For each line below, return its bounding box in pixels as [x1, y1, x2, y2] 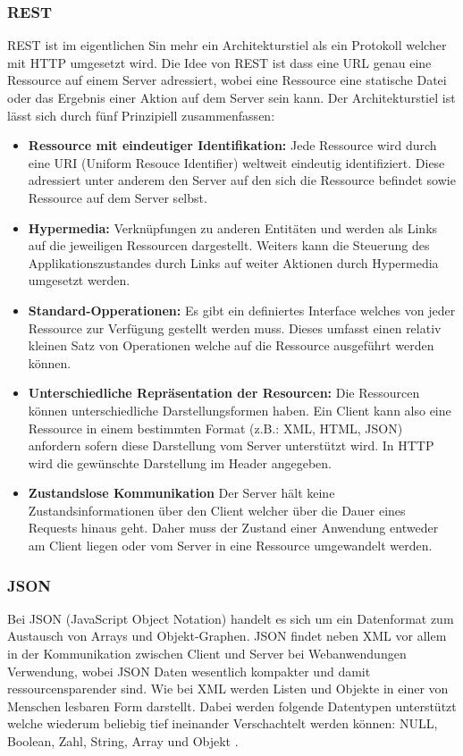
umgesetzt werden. [28, 271, 130, 290]
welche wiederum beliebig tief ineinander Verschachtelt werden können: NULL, [7, 714, 438, 733]
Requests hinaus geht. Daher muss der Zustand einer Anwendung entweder [28, 518, 439, 537]
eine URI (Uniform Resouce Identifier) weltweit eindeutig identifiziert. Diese [28, 153, 445, 172]
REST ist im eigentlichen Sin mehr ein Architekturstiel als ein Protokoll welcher [7, 36, 447, 55]
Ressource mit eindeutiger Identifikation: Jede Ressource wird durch [28, 136, 437, 155]
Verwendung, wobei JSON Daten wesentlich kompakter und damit [7, 661, 371, 680]
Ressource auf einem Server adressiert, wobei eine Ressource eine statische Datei [7, 71, 447, 89]
